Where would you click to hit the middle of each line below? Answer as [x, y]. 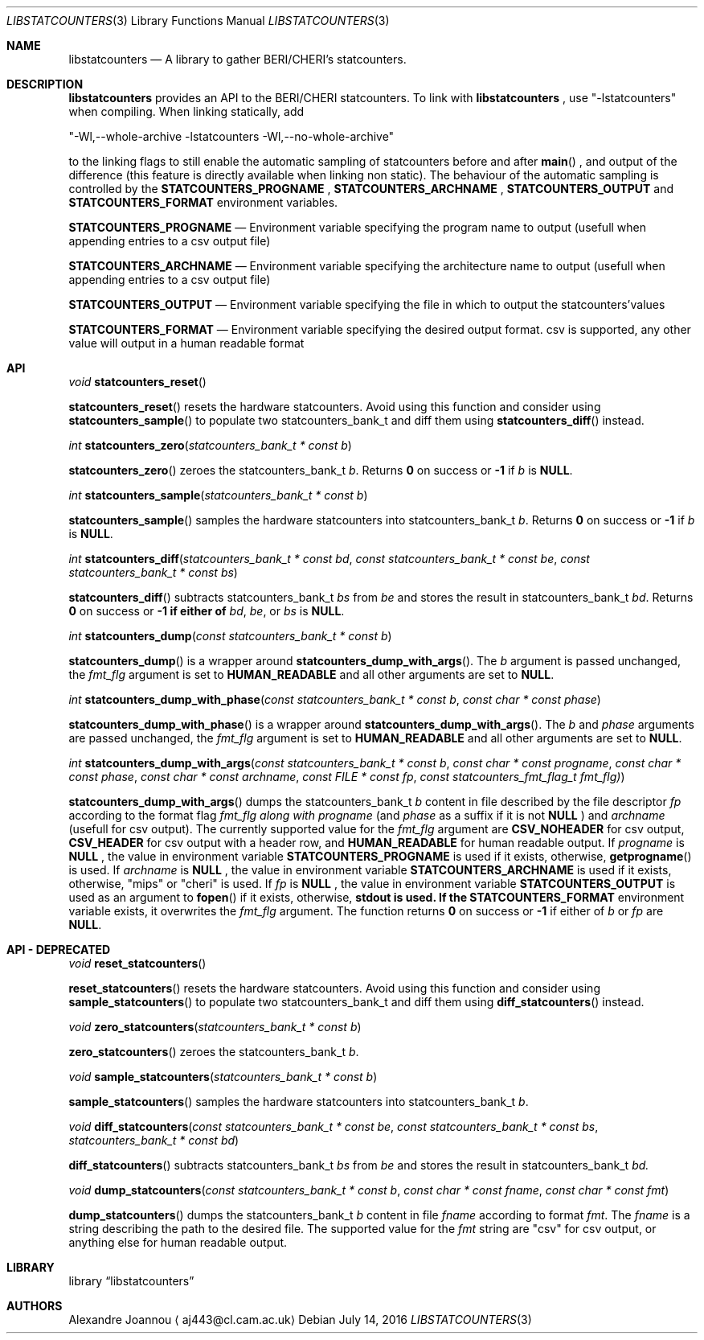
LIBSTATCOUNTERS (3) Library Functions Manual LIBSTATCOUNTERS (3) [198, 21]
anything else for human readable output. [178, 1242]
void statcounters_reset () [137, 382]
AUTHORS [35, 1306]
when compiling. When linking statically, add [186, 111]
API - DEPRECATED [59, 950]
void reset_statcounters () [137, 963]
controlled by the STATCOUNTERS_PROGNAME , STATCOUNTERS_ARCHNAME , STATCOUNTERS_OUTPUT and [371, 189]
